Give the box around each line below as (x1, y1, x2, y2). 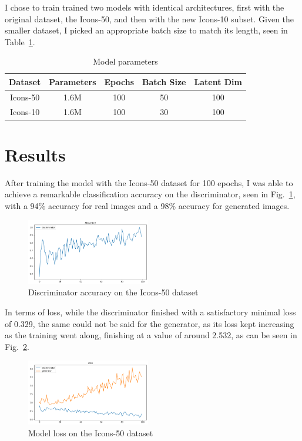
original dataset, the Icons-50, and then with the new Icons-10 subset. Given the (5, 12, 294, 25)
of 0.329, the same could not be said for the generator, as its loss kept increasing (5, 317, 294, 329)
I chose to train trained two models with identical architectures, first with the (5, 1, 284, 13)
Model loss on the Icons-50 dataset (28, 427, 153, 439)
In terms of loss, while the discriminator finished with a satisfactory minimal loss (5, 305, 296, 318)
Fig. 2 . (5, 340, 29, 352)
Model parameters (93, 55, 158, 68)
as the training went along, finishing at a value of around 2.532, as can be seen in (5, 329, 297, 341)
